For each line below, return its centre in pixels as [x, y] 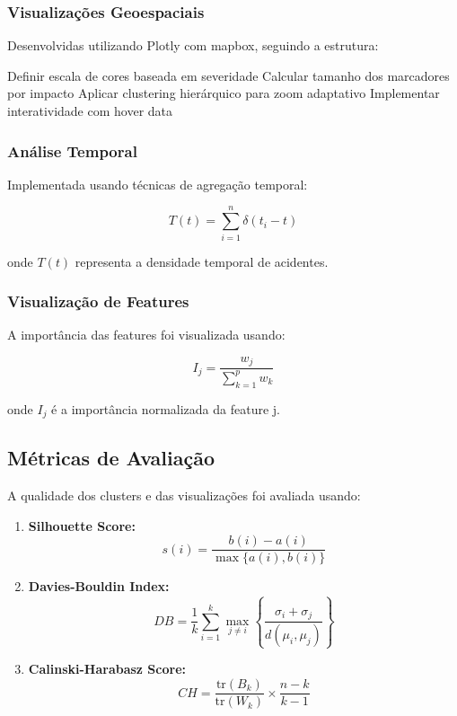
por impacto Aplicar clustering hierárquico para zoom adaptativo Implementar [224, 93]
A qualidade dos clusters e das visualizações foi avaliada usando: [184, 495]
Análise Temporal [72, 150]
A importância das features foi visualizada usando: [146, 335]
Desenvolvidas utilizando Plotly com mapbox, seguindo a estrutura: [193, 45]
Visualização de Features [98, 301]
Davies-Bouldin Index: [99, 586]
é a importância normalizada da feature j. [166, 408]
